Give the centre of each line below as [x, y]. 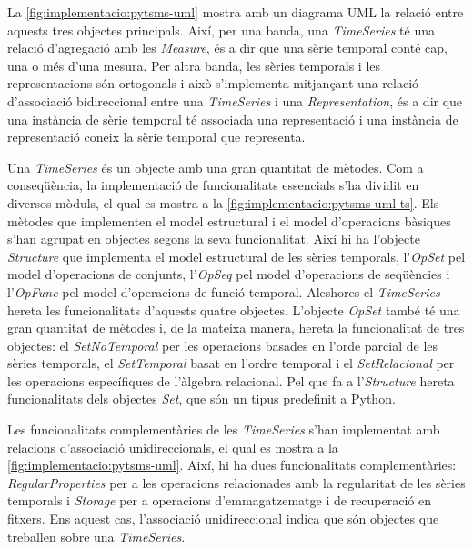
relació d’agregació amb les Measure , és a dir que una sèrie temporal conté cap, [227, 48]
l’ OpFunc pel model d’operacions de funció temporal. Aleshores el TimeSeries [224, 291]
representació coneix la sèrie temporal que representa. [156, 137]
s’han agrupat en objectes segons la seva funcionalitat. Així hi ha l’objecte [214, 239]
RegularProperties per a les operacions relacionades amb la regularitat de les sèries [236, 482]
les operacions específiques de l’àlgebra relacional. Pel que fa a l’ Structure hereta [231, 380]
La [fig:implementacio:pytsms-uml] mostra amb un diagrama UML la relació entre [236, 12]
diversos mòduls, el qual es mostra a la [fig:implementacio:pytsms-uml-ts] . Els [223, 202]
